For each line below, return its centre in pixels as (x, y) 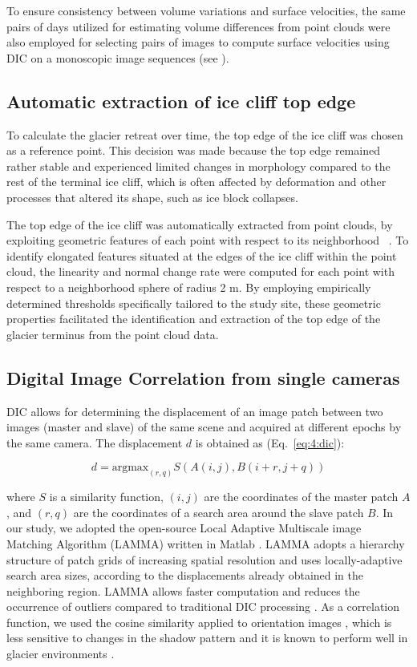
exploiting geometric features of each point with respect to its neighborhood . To (208, 240)
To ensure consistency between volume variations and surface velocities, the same (206, 10)
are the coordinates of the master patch (301, 497)
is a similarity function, (106, 497)
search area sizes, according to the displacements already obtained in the (185, 575)
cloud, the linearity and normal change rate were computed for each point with (200, 271)
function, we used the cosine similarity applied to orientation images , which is (199, 622)
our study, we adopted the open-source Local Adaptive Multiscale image (184, 528)
